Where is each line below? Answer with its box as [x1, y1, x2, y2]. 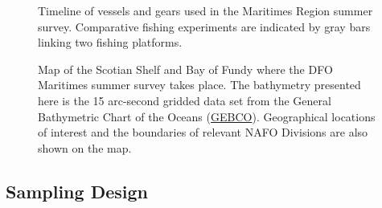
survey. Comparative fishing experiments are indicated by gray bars [38, 18, 371, 35]
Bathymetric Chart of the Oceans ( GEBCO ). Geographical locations [38, 108, 376, 124]
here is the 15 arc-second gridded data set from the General [38, 92, 331, 108]
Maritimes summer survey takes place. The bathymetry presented [38, 76, 361, 93]
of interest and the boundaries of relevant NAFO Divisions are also [38, 124, 368, 141]
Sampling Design [6, 178, 148, 203]
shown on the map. [38, 139, 132, 156]
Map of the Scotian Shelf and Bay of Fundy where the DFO [38, 60, 333, 77]
